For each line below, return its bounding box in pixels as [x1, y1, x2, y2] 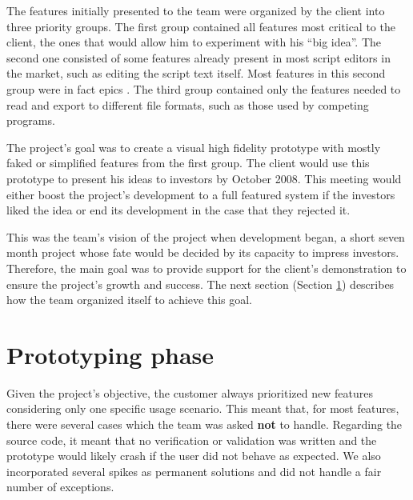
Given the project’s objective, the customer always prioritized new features [6, 384, 373, 401]
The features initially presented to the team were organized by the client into [6, 2, 385, 18]
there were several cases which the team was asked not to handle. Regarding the [6, 416, 403, 432]
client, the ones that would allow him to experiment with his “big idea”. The [6, 34, 382, 50]
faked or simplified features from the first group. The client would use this [6, 154, 370, 171]
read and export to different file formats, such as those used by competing [6, 96, 369, 113]
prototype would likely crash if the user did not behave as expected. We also [6, 447, 381, 464]
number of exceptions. [6, 478, 114, 495]
